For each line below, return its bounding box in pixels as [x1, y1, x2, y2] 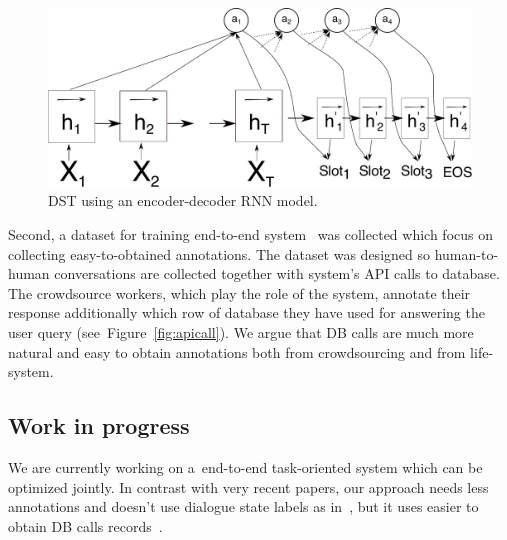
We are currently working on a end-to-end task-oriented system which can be [8, 457, 483, 478]
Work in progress [8, 410, 190, 441]
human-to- [434, 243, 499, 264]
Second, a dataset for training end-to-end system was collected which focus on [8, 224, 493, 245]
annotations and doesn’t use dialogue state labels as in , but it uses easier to [8, 496, 479, 517]
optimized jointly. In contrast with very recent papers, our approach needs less [8, 476, 489, 497]
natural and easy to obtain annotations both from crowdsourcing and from [8, 341, 466, 362]
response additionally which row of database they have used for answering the [8, 302, 485, 323]
